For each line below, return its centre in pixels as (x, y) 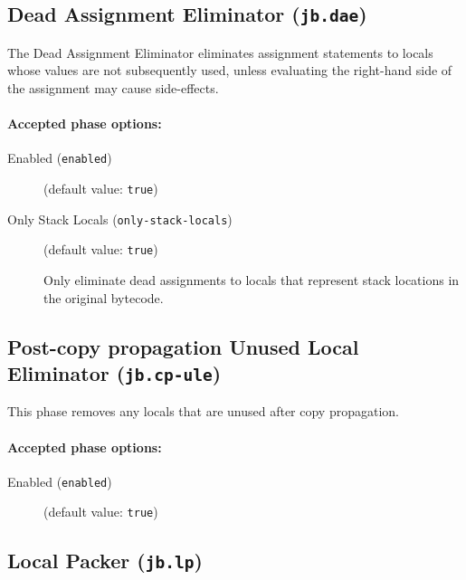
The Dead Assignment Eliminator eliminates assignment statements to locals (220, 52)
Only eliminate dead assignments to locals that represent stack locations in (252, 279)
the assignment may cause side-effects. (113, 87)
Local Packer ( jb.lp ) (105, 561)
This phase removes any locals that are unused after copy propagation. (203, 411)
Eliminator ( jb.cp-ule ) (114, 372)
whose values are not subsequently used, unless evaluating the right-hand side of (230, 70)
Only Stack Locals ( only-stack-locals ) (120, 219)
